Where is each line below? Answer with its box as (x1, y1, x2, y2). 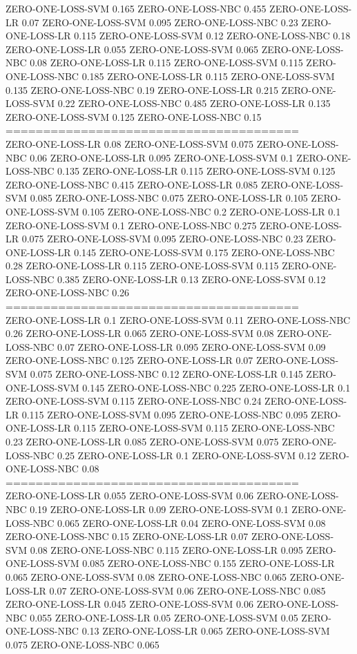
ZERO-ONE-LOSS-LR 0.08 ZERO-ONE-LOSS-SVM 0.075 (6, 136, 253, 151)
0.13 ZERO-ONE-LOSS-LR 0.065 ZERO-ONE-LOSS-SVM (81, 624, 330, 638)
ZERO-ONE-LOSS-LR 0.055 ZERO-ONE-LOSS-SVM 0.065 (6, 41, 258, 56)
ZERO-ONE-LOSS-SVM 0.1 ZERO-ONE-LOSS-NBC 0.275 (6, 218, 257, 232)
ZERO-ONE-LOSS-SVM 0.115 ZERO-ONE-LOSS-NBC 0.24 (6, 394, 262, 408)
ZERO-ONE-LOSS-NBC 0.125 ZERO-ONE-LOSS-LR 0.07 (6, 353, 253, 367)
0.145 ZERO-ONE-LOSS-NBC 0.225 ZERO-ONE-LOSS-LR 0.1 (82, 380, 351, 394)
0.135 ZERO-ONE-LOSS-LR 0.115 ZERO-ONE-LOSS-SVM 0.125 (57, 164, 336, 178)
